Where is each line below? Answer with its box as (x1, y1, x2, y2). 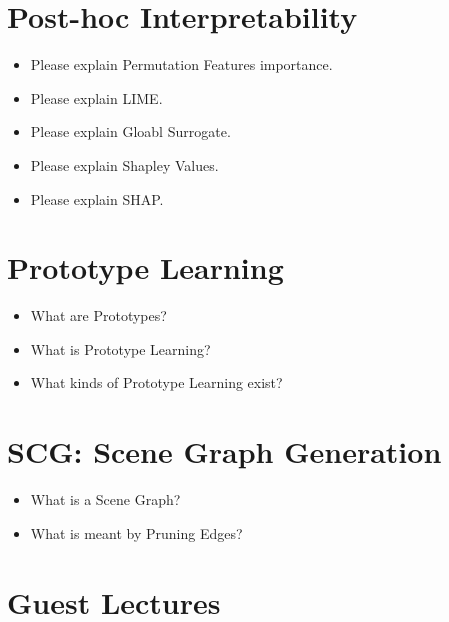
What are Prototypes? (30, 305, 167, 326)
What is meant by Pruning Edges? (30, 522, 243, 543)
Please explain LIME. (30, 87, 163, 108)
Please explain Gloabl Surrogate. (30, 121, 231, 142)
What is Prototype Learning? (30, 338, 211, 359)
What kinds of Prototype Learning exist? (30, 372, 283, 393)
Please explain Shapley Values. (30, 154, 219, 175)
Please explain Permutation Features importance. (30, 54, 333, 75)
